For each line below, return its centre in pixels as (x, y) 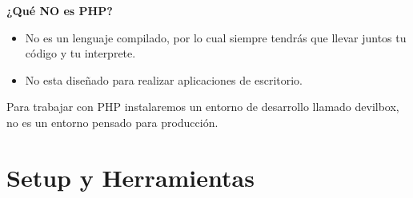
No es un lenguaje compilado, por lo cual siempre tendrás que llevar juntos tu (216, 37)
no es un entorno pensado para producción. (112, 122)
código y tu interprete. (80, 53)
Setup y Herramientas (130, 177)
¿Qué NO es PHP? (60, 10)
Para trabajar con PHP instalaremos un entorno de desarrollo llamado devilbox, (203, 107)
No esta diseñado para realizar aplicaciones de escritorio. (164, 79)
